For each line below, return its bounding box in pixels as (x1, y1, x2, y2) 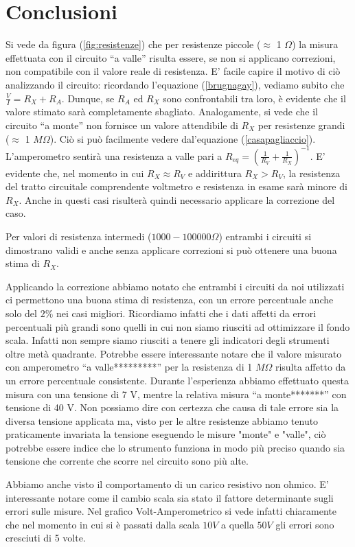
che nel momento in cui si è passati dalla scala (5, 517, 200, 531)
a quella (221, 517, 254, 531)
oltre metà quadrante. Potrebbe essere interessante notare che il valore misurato (5, 346, 342, 360)
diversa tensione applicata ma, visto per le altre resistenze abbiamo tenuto (5, 413, 319, 428)
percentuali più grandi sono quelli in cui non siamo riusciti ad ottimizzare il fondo (5, 319, 350, 334)
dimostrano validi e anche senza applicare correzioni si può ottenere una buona (5, 242, 337, 257)
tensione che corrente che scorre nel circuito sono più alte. (5, 454, 249, 468)
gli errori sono (275, 517, 334, 531)
